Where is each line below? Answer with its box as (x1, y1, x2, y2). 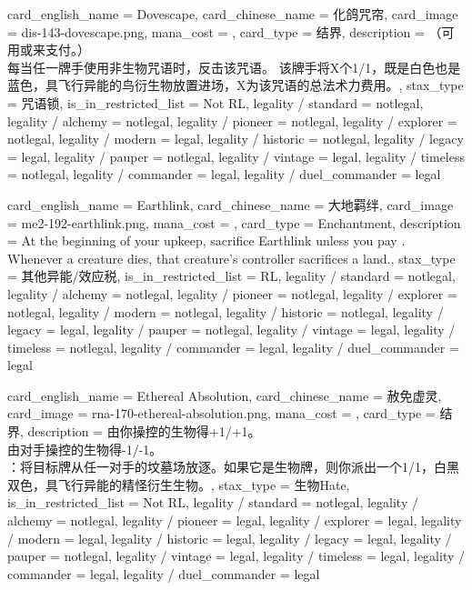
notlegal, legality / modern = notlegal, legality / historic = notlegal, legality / (7, 302, 444, 321)
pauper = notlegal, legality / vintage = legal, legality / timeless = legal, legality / (7, 546, 466, 565)
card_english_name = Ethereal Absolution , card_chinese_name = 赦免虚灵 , (7, 385, 442, 405)
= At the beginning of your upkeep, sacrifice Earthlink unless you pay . (7, 231, 406, 250)
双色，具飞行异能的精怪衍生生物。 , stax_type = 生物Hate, (7, 475, 350, 494)
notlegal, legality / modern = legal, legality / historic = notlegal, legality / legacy (7, 129, 464, 148)
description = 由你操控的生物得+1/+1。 (27, 422, 261, 441)
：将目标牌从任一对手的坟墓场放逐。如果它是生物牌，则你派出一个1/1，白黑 (7, 457, 459, 476)
